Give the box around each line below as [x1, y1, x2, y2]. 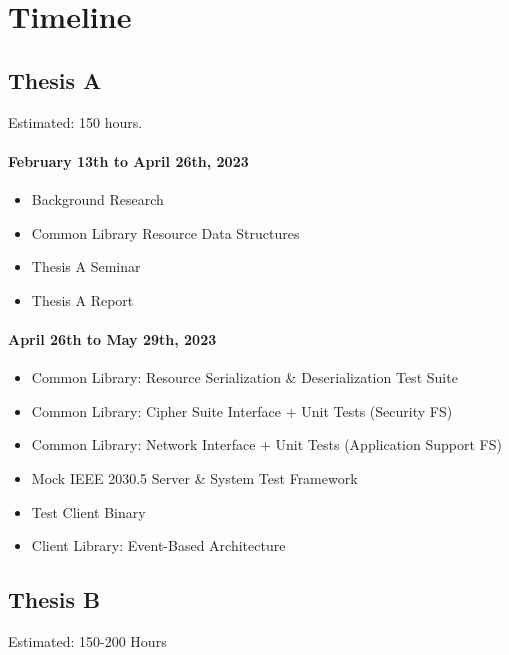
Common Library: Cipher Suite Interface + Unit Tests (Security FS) [31, 400, 453, 421]
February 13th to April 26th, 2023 [8, 150, 249, 171]
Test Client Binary [31, 501, 146, 522]
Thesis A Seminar [31, 256, 141, 277]
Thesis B [8, 584, 101, 615]
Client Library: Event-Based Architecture [31, 535, 286, 556]
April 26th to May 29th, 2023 [8, 328, 217, 349]
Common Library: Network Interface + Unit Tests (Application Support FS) [31, 434, 502, 455]
